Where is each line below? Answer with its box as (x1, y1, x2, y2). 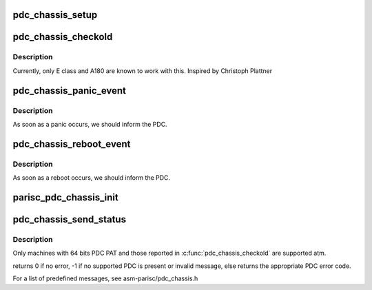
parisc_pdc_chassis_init (12, 191, 118, 203)
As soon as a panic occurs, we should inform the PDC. (12, 120, 168, 128)
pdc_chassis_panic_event (12, 85, 127, 96)
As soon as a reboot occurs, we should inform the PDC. (12, 174, 171, 182)
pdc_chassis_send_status (12, 214, 127, 225)
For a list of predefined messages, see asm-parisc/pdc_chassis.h (12, 274, 198, 282)
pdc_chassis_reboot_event (12, 138, 131, 149)
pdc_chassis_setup (12, 9, 98, 21)
